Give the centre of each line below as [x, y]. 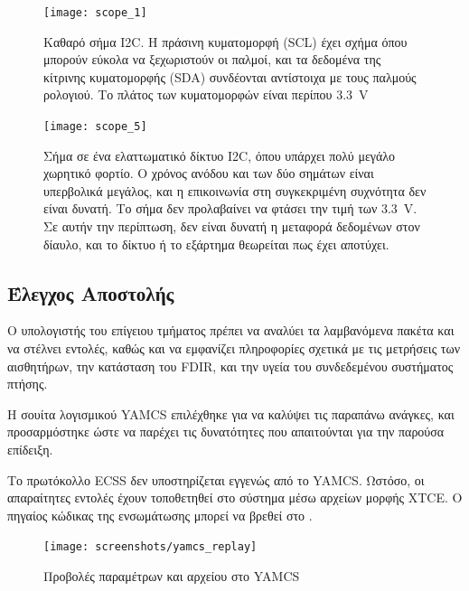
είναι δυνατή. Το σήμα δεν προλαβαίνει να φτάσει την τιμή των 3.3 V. [230, 208]
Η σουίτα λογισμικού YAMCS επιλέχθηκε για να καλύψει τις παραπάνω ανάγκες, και [231, 413]
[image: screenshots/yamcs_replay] [150, 547]
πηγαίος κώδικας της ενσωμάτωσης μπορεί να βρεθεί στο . [160, 515]
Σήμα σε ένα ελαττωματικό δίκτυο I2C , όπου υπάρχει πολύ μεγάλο [220, 155]
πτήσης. [28, 384]
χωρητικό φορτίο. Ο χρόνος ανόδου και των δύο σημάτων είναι [209, 173]
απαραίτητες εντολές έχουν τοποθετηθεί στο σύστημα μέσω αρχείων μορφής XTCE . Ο [235, 497]
